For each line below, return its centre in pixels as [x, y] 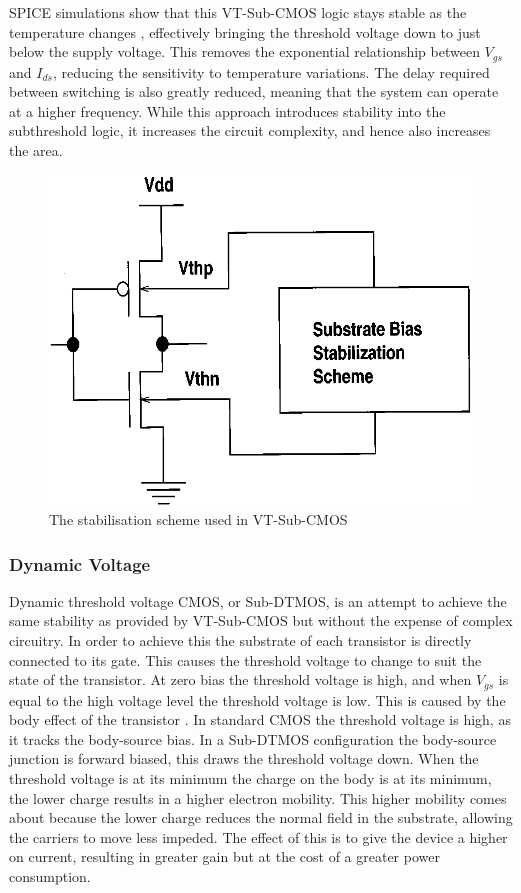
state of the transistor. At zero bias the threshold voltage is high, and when [240, 679]
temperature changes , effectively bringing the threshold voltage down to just [245, 31]
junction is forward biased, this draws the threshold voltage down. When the [244, 758]
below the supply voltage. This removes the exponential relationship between [244, 51]
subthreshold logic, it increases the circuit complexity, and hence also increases [250, 130]
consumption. [50, 876]
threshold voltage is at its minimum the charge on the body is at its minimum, [250, 778]
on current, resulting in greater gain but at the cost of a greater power [224, 856]
